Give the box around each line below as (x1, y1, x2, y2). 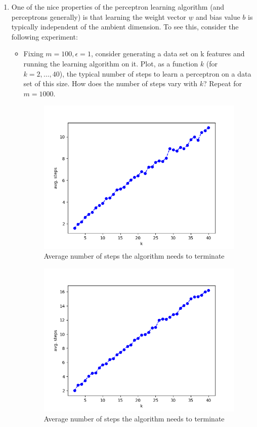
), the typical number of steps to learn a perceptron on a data (59, 68, 251, 79)
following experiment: (11, 31, 78, 42)
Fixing (23, 48, 44, 59)
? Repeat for (203, 78, 242, 89)
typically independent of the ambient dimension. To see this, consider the (11, 21, 239, 32)
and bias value (196, 11, 240, 22)
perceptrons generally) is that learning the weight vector (11, 11, 186, 22)
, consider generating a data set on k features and (91, 48, 245, 59)
